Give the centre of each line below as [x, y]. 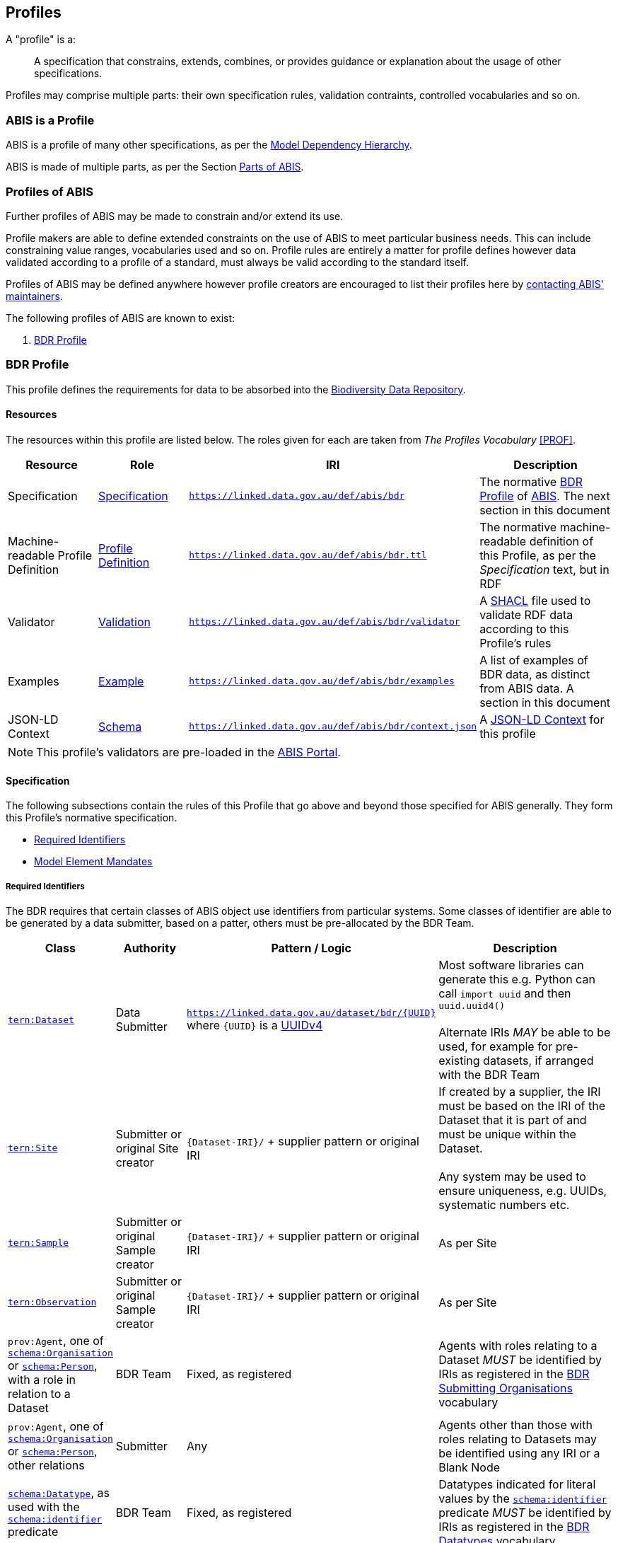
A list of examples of [534, 660]
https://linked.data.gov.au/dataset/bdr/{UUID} [311, 1012]
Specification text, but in [544, 569]
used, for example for [496, 1046]
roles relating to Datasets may [518, 1439]
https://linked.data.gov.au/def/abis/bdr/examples [322, 681]
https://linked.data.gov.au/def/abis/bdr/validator [325, 622]
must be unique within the [507, 1134]
